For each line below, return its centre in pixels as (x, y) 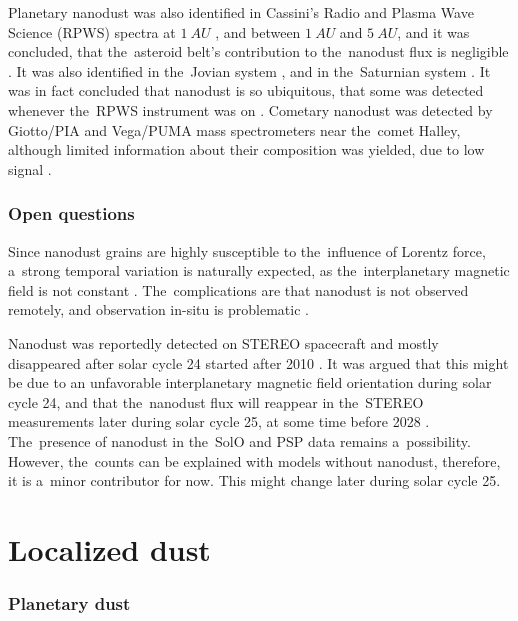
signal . (30, 168)
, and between (258, 31)
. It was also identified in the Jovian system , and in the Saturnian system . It (249, 70)
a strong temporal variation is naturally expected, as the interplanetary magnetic (259, 270)
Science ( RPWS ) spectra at (92, 31)
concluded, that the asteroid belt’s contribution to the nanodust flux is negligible (258, 51)
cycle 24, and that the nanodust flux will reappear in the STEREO (216, 401)
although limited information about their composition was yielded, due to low (246, 149)
